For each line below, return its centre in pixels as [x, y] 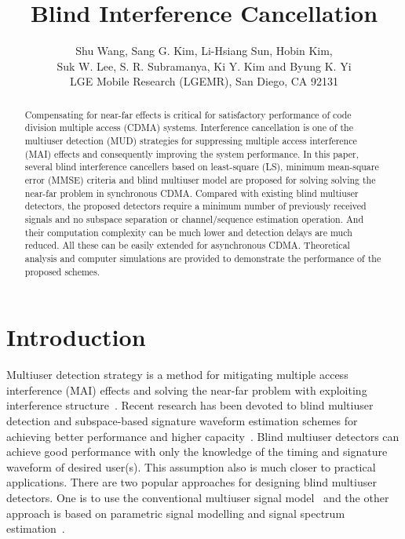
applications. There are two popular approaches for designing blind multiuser [192, 482]
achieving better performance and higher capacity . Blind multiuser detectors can [203, 436]
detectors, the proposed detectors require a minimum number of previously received [195, 206]
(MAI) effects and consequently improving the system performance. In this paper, [192, 153]
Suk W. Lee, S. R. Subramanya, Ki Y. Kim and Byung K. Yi [204, 66]
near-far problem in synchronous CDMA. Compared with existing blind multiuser [192, 193]
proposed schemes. [62, 271]
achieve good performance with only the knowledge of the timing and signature [197, 452]
